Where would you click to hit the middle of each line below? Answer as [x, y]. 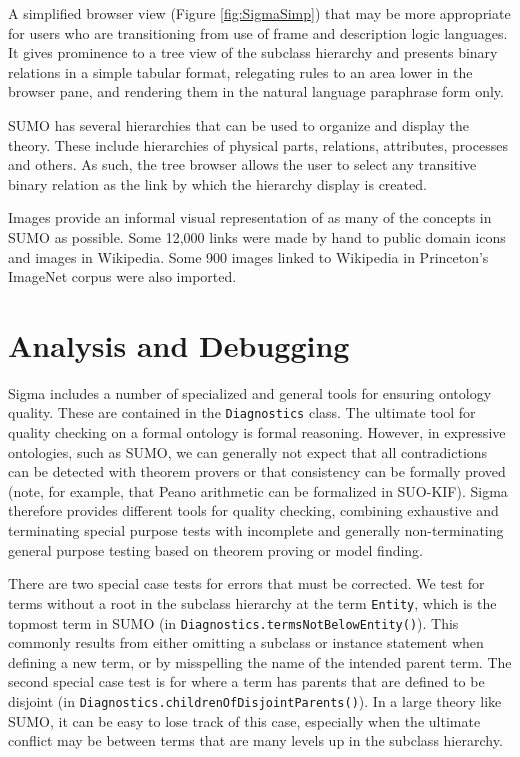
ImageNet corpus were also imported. [122, 276]
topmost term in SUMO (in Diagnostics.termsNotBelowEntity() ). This [233, 622]
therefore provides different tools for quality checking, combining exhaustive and [253, 510]
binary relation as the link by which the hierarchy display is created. [217, 183]
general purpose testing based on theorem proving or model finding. [216, 549]
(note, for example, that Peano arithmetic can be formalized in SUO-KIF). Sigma [258, 490]
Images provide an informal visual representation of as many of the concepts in [250, 217]
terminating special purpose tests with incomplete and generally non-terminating [256, 530]
